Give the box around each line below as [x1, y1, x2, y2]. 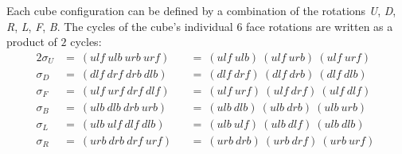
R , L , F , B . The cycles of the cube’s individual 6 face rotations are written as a [6, 17, 393, 34]
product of [6, 33, 57, 50]
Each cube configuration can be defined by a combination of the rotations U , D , [6, 2, 396, 18]
